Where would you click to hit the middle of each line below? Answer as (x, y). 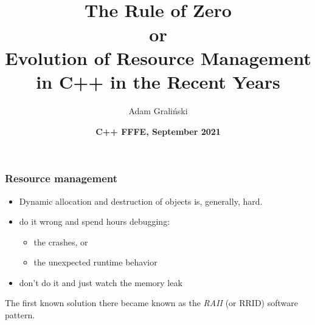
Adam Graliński (158, 111)
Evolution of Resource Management (158, 57)
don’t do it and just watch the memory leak (101, 282)
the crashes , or (61, 241)
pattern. (20, 315)
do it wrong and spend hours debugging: (95, 221)
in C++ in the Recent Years (158, 82)
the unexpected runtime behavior (95, 262)
